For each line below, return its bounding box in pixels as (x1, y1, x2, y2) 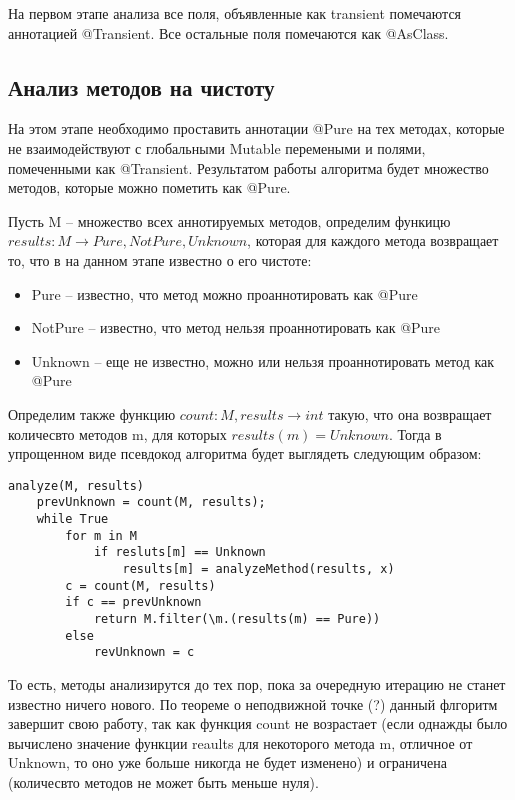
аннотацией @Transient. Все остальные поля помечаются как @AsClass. (8, 22, 449, 43)
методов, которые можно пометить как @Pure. (8, 177, 291, 198)
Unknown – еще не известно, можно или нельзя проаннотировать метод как (31, 350, 495, 371)
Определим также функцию (8, 403, 176, 424)
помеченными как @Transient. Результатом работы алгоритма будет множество (8, 157, 489, 178)
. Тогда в (389, 423, 442, 444)
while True (36, 512, 109, 527)
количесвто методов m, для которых (8, 423, 227, 444)
